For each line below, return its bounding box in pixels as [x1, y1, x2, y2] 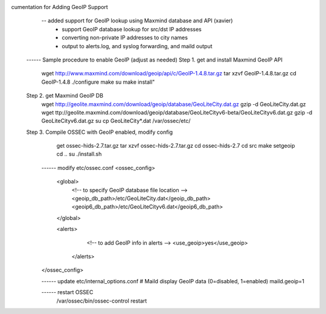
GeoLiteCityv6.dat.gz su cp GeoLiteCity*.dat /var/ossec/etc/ [41, 118, 191, 125]
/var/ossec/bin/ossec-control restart [56, 297, 147, 304]
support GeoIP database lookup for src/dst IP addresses [62, 25, 202, 33]
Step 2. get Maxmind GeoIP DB [26, 92, 104, 99]
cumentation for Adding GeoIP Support [11, 4, 108, 10]
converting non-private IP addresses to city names [62, 34, 188, 42]
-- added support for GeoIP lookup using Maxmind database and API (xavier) [41, 17, 233, 24]
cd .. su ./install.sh [56, 151, 102, 158]
